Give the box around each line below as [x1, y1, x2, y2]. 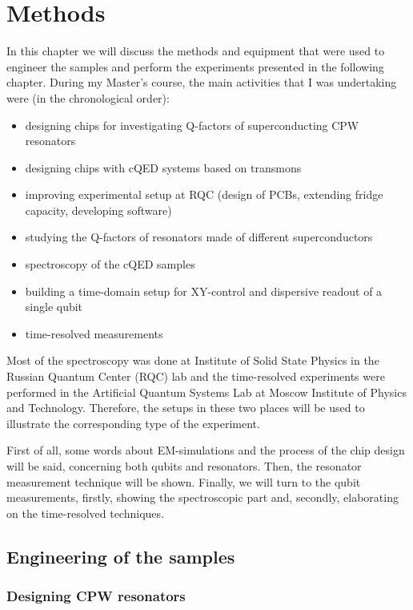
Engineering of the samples [6, 543, 235, 568]
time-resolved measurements [25, 325, 163, 341]
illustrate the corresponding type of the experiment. [6, 414, 260, 431]
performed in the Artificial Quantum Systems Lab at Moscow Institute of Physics [6, 383, 407, 400]
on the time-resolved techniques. [6, 504, 164, 521]
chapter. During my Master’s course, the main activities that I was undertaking [6, 74, 397, 91]
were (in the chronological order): [6, 89, 170, 106]
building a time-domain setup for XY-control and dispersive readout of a [25, 282, 383, 299]
